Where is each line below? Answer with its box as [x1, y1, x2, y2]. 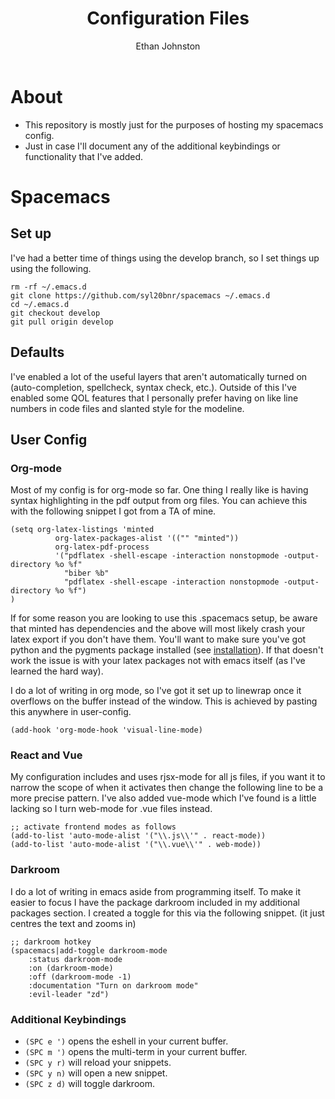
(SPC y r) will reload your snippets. [24, 1057, 172, 1069]
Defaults [10, 344, 65, 361]
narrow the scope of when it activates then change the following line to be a [10, 782, 324, 794]
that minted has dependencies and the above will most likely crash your [10, 623, 306, 635]
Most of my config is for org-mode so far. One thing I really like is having [10, 484, 309, 496]
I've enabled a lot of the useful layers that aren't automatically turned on [10, 370, 308, 382]
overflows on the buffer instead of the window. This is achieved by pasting [10, 695, 318, 707]
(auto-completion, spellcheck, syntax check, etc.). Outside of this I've [10, 381, 298, 393]
